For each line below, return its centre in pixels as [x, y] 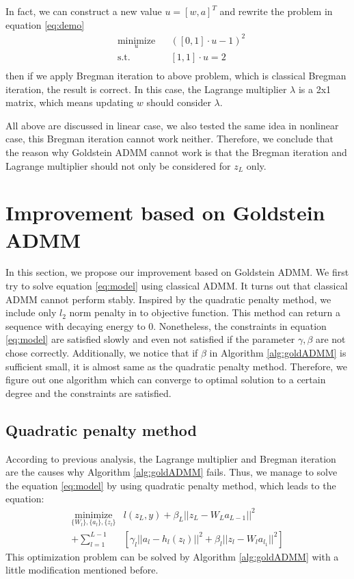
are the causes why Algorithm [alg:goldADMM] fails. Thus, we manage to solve [172, 472]
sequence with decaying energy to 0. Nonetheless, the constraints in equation [166, 325]
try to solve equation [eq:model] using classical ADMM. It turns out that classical [177, 286]
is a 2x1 [315, 89]
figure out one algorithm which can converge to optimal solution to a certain [166, 379]
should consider [179, 102]
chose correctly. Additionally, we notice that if [102, 353]
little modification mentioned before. [82, 570]
